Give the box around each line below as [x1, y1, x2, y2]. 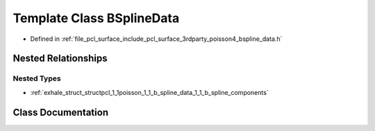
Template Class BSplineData [12, 10, 180, 26]
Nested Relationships [12, 53, 108, 64]
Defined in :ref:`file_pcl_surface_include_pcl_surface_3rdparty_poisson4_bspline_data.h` [30, 35, 283, 43]
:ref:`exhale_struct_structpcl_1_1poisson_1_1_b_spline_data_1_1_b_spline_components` [30, 88, 269, 96]
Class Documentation [12, 106, 109, 118]
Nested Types [12, 73, 62, 83]
